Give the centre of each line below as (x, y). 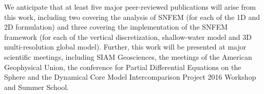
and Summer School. (37, 87)
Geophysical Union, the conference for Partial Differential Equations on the (123, 67)
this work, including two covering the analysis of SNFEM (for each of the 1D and (132, 17)
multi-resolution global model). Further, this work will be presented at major (125, 47)
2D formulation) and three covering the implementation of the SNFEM (116, 27)
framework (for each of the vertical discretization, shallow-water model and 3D (128, 37)
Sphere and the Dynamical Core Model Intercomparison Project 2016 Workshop (130, 77)
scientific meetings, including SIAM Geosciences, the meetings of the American (128, 56)
